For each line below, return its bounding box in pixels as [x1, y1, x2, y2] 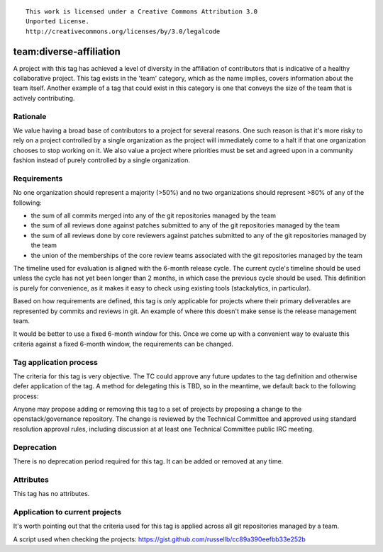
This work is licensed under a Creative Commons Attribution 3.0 [26, 8, 258, 16]
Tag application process [13, 357, 99, 367]
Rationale [13, 111, 47, 121]
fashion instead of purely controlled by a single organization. [13, 156, 191, 164]
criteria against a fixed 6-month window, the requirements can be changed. [13, 339, 234, 348]
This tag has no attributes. [13, 490, 90, 498]
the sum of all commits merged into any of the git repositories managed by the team [30, 211, 277, 220]
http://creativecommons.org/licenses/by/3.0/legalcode [26, 27, 221, 35]
